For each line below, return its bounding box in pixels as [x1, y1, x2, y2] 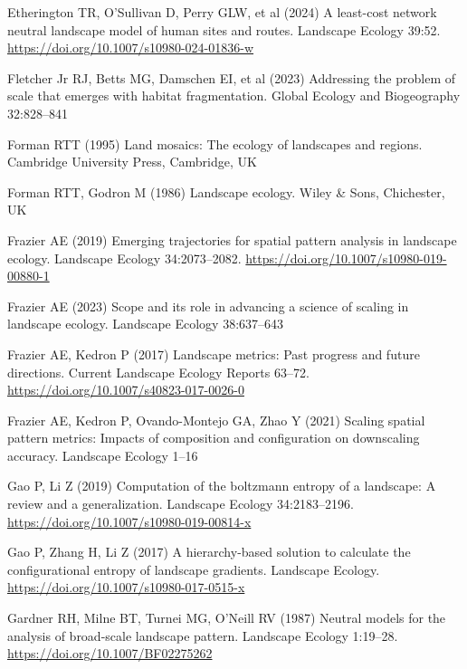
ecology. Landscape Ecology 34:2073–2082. [7, 248, 242, 267]
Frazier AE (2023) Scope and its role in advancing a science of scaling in [7, 296, 409, 315]
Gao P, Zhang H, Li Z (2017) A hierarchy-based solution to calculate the [7, 542, 411, 561]
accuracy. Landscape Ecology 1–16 [7, 445, 198, 464]
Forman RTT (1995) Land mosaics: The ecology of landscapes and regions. [7, 134, 423, 153]
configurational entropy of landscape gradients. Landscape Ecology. [7, 559, 380, 578]
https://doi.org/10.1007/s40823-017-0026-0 [7, 380, 244, 399]
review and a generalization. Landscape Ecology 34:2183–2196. [7, 494, 354, 513]
